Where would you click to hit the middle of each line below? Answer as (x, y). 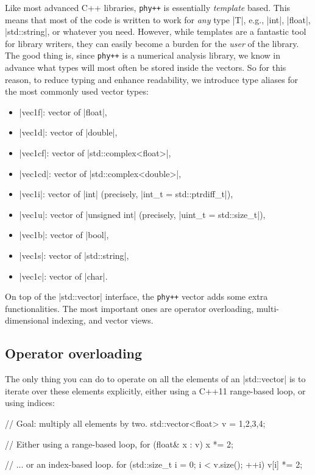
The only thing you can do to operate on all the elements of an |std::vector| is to (155, 379)
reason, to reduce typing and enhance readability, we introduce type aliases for (152, 79)
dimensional (27, 320)
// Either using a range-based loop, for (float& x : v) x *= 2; (119, 444)
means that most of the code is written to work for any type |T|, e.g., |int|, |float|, (158, 19)
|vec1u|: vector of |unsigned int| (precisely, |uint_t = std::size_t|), (142, 214)
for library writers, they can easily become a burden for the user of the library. (152, 43)
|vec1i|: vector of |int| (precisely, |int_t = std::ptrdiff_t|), (126, 194)
